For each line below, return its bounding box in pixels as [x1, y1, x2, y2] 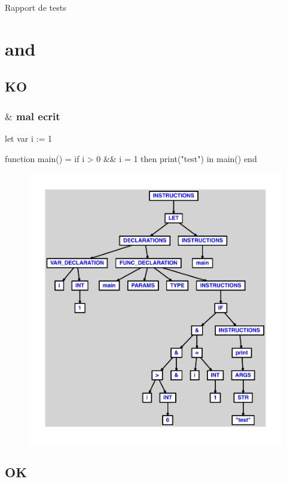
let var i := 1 [5, 132, 52, 144]
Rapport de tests [5, 1, 66, 13]
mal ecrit [16, 108, 60, 123]
